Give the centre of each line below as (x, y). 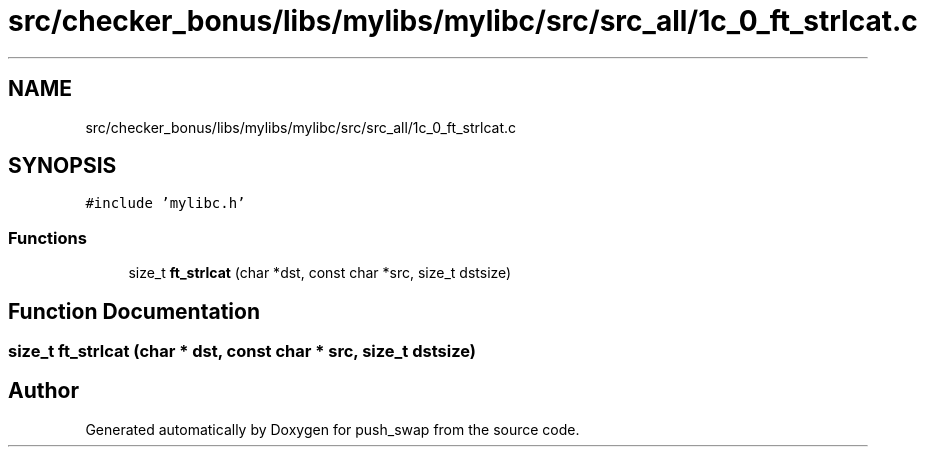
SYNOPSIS (62, 166)
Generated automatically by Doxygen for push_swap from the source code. (332, 429)
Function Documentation (134, 311)
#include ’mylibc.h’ (165, 203)
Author (43, 391)
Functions (47, 237)
